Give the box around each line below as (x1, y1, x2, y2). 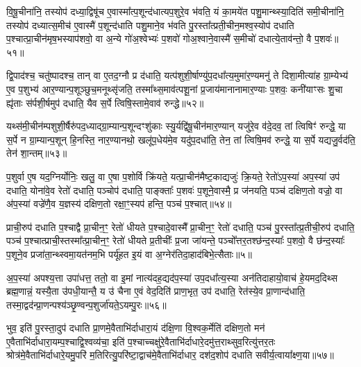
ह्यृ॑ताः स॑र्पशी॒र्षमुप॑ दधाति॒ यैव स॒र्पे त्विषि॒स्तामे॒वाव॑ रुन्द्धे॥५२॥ (6, 95, 204, 110)
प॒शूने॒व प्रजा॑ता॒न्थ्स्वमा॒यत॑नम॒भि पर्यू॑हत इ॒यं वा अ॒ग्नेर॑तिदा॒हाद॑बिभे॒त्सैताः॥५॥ (6, 246, 252, 261)
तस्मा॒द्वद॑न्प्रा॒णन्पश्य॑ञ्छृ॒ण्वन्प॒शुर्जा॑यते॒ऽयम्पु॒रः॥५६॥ (6, 297, 167, 311)
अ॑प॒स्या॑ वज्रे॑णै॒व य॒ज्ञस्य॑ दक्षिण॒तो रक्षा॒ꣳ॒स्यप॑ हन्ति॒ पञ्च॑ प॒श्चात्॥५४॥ (6, 196, 232, 211)
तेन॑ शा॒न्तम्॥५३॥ (6, 146, 67, 160)
